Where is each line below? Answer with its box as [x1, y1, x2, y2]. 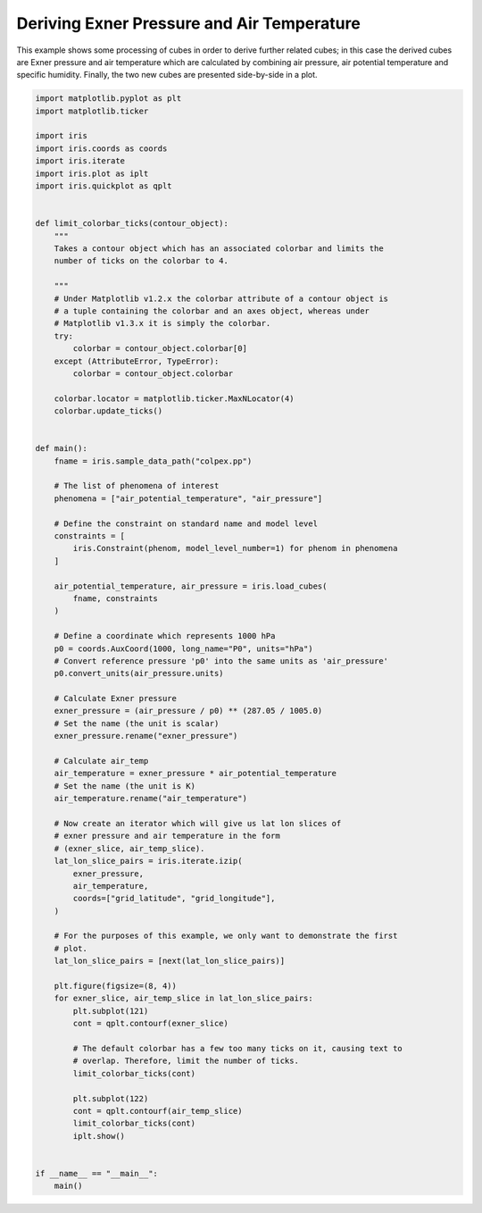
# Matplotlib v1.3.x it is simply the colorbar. [54, 318, 271, 329]
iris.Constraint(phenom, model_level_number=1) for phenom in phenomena [72, 543, 398, 554]
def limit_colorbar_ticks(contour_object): [35, 219, 229, 229]
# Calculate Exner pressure [54, 693, 178, 704]
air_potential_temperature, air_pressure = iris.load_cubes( [54, 581, 328, 591]
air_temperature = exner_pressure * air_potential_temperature [54, 768, 337, 779]
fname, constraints [72, 593, 158, 603]
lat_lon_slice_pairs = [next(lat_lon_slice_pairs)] [54, 956, 286, 966]
